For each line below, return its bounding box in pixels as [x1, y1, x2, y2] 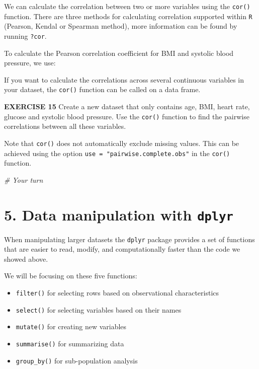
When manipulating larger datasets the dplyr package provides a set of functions [4, 234, 255, 244]
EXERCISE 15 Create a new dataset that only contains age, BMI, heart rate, [4, 101, 250, 111]
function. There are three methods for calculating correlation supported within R [4, 11, 252, 21]
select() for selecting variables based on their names [16, 304, 182, 315]
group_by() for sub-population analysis [16, 355, 138, 365]
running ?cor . [4, 30, 47, 41]
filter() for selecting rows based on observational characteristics [16, 287, 219, 298]
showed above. [4, 253, 48, 264]
